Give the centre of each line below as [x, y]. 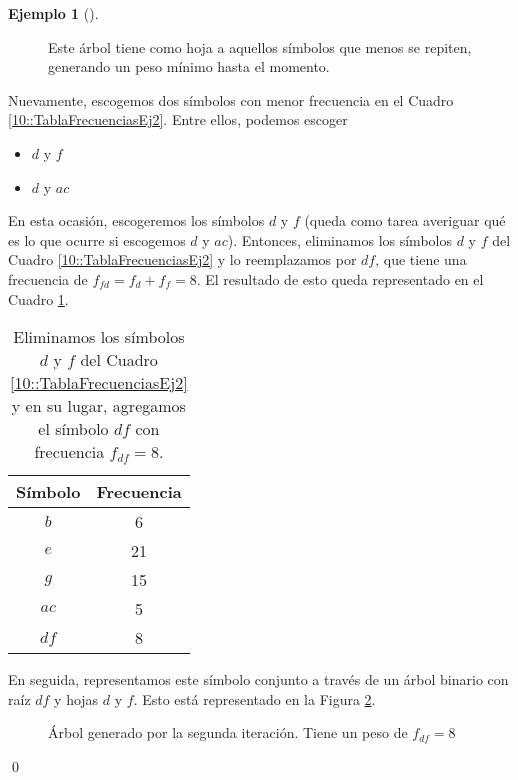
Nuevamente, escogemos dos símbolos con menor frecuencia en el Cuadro [231, 99]
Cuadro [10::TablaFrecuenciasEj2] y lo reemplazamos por [182, 259]
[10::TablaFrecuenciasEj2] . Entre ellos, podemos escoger [178, 119]
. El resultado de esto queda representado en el [340, 278]
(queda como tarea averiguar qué [405, 220]
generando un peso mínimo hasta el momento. [189, 66]
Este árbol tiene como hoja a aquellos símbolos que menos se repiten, [260, 46]
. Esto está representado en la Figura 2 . [254, 698]
